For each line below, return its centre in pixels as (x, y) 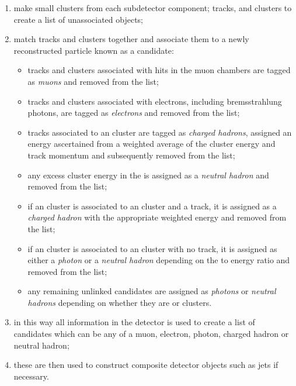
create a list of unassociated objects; (79, 19)
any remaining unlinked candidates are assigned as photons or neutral (152, 291)
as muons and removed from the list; (93, 81)
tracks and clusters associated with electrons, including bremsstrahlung (155, 101)
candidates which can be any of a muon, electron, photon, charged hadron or (151, 334)
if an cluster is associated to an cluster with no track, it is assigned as (152, 248)
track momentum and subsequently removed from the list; (131, 155)
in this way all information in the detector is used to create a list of (134, 322)
